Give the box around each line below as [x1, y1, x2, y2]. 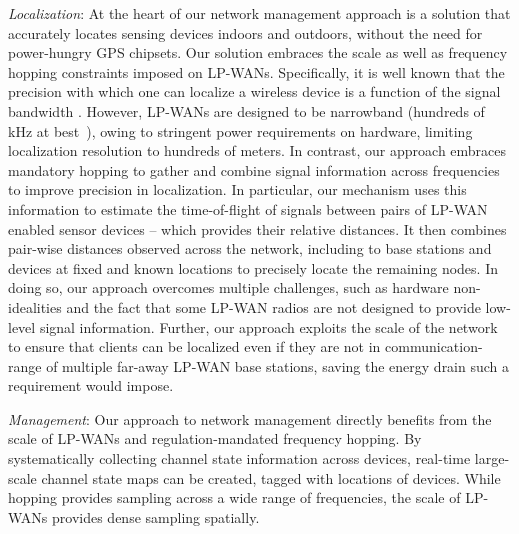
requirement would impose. [8, 375, 174, 396]
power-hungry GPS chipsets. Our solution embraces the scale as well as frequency [8, 42, 508, 63]
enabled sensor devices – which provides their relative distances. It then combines [8, 218, 507, 239]
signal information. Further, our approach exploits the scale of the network [39, 316, 498, 337]
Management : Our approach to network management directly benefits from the [8, 408, 492, 429]
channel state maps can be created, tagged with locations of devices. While [41, 467, 501, 488]
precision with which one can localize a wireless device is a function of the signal [8, 81, 501, 102]
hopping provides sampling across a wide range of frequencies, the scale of [8, 487, 461, 508]
